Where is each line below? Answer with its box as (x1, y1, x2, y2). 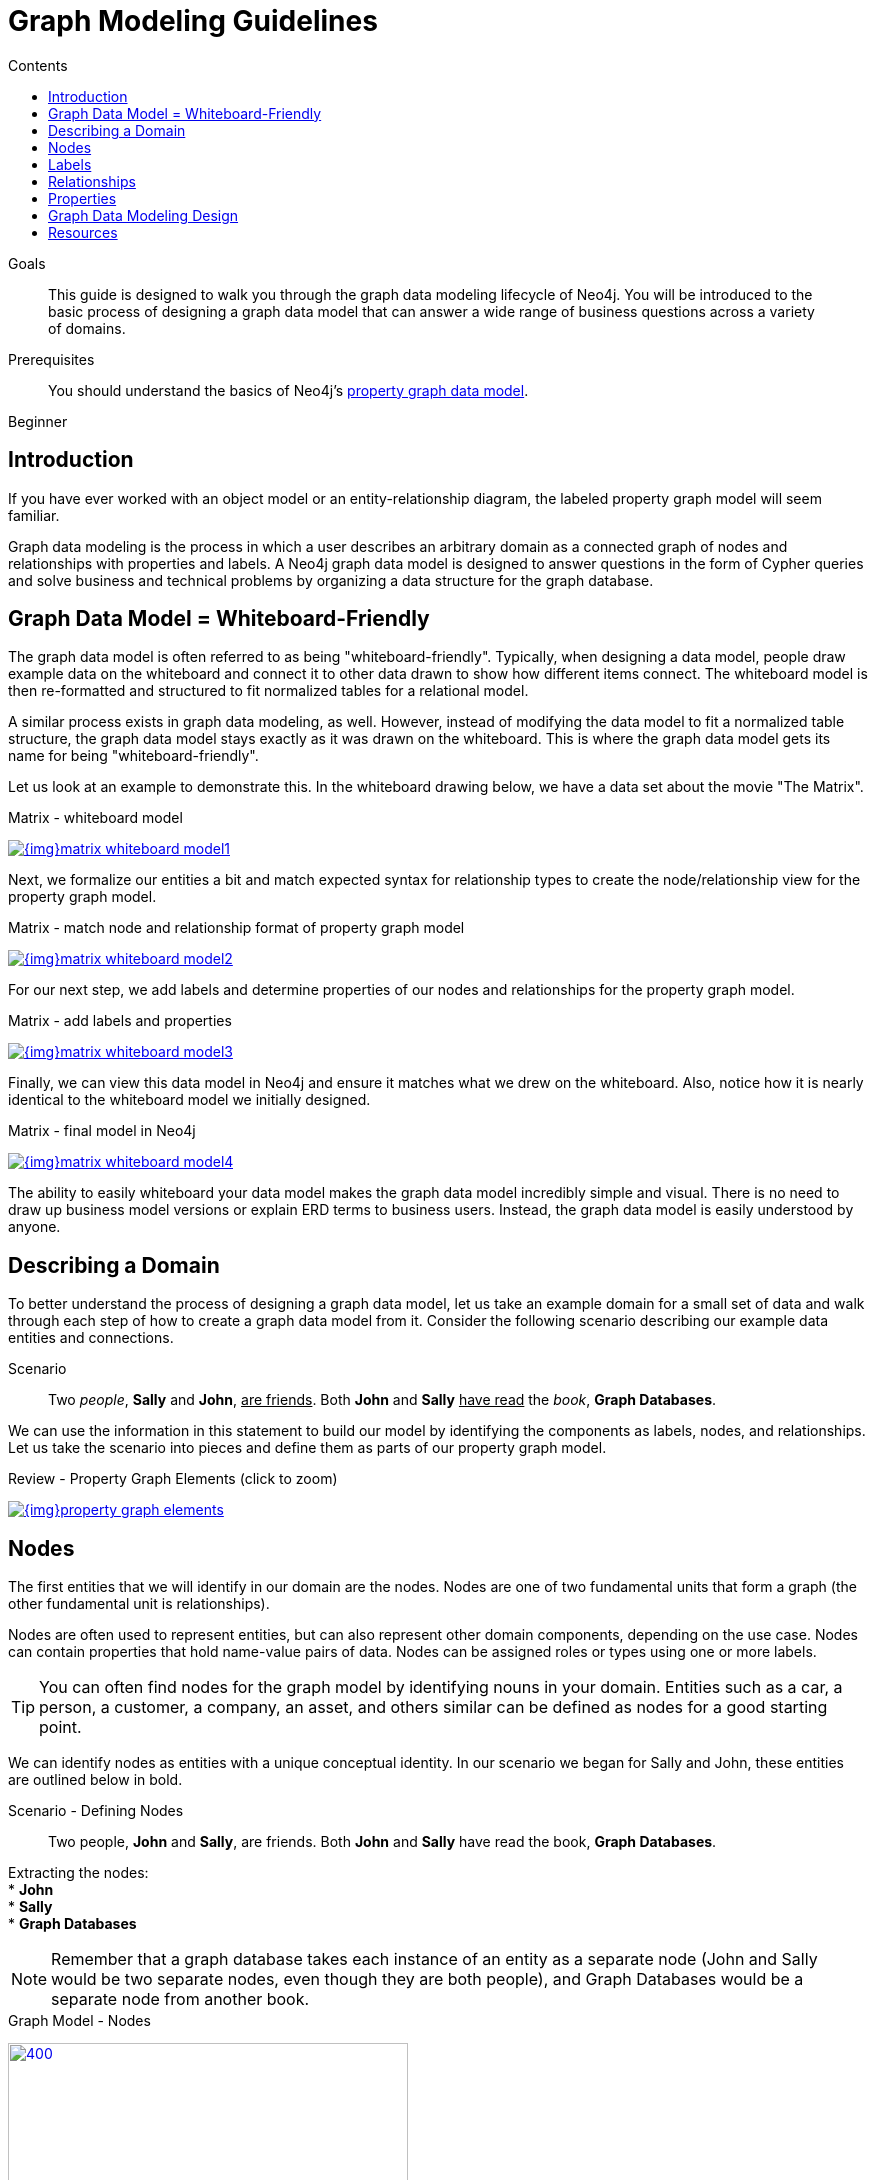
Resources (48, 223, 118, 241)
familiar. (8, 506, 60, 524)
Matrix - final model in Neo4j (8, 1122, 196, 1140)
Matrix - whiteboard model (8, 809, 183, 827)
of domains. (48, 319, 126, 337)
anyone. (8, 1218, 61, 1236)
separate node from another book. (51, 1989, 310, 2010)
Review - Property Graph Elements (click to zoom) (8, 1470, 338, 1488)
